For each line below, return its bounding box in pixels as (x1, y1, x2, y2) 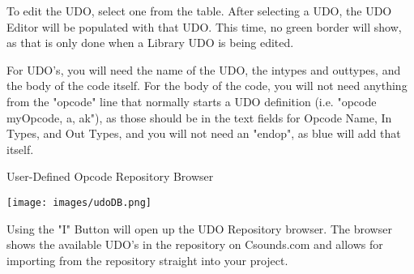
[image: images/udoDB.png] (6, 196, 152, 208)
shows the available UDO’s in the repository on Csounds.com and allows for (6, 236, 383, 253)
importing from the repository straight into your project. (6, 251, 288, 268)
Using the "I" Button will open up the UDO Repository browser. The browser (6, 220, 392, 237)
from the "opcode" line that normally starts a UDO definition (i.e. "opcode (6, 92, 377, 109)
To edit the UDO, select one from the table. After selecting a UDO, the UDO (6, 2, 392, 19)
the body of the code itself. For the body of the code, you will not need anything (6, 77, 408, 94)
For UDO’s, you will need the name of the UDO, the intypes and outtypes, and (6, 61, 401, 78)
